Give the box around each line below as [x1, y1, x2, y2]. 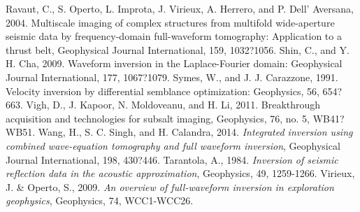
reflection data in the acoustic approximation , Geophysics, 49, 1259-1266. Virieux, [6, 166, 355, 181]
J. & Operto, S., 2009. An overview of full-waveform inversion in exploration [6, 179, 334, 194]
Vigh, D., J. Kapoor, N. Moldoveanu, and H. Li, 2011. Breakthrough [26, 97, 321, 112]
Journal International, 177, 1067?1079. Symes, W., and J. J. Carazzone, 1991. [6, 69, 338, 84]
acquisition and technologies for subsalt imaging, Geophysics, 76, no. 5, [6, 111, 310, 125]
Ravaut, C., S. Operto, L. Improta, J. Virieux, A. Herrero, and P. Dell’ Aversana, [6, 1, 354, 15]
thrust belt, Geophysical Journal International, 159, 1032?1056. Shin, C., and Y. [6, 42, 350, 57]
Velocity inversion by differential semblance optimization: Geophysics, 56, [6, 83, 319, 98]
